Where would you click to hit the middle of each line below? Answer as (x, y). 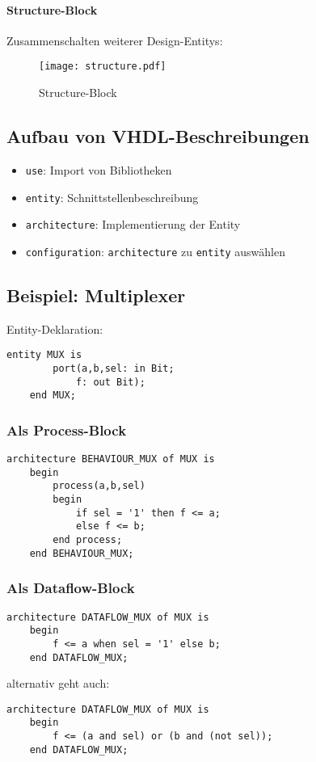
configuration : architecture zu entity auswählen (155, 251)
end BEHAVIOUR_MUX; (82, 553)
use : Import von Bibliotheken (99, 169)
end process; (88, 540)
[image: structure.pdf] (103, 67)
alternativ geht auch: (58, 683)
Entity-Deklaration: (55, 328)
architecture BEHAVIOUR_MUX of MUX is (111, 459)
